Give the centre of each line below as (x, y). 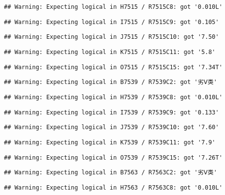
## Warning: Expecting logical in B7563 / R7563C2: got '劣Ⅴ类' (111, 173)
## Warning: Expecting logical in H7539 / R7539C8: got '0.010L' (113, 97)
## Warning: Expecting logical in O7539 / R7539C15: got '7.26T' (113, 157)
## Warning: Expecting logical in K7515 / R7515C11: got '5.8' (110, 52)
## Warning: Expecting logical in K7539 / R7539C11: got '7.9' (110, 142)
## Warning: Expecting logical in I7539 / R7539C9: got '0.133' (112, 112)
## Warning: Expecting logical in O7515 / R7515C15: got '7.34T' (113, 67)
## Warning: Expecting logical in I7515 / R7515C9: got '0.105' (112, 22)
